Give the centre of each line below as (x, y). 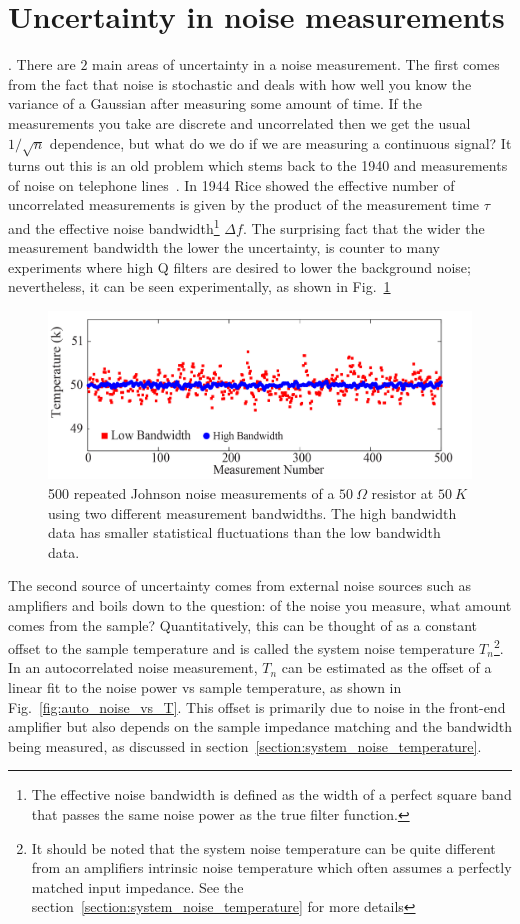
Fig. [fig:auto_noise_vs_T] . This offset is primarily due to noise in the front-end (257, 706)
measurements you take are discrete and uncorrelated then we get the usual (239, 122)
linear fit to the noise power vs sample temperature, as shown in (205, 686)
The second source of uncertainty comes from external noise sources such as (240, 585)
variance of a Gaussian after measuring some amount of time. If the (215, 103)
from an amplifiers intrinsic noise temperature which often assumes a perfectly (271, 867)
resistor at (402, 492)
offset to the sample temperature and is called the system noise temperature (241, 647)
